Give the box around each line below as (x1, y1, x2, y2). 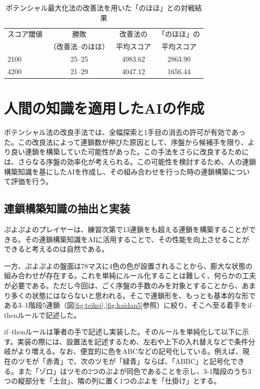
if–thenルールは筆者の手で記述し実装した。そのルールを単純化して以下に (4, 326, 242, 337)
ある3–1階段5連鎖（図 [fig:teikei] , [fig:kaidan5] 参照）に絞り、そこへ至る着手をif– (4, 300, 255, 310)
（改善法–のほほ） (49, 41, 109, 52)
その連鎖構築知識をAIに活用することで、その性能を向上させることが (24, 234, 249, 244)
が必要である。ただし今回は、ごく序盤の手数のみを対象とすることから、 (4, 280, 242, 290)
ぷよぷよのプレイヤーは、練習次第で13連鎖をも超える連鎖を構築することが (4, 224, 249, 234)
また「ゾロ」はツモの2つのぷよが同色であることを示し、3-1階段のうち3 (17, 365, 251, 376)
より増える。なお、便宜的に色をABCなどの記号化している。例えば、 (17, 346, 242, 356)
